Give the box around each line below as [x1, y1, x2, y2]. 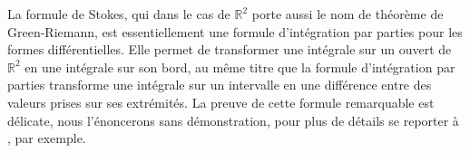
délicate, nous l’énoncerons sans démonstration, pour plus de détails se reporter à [7, 110, 459, 129]
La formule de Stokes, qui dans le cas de [7, 5, 230, 23]
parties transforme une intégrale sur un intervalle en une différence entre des [7, 75, 432, 94]
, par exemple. [7, 129, 86, 148]
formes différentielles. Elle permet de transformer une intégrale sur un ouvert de [7, 40, 452, 59]
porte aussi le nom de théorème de [251, 5, 444, 23]
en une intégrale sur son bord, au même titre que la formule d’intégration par [24, 57, 455, 76]
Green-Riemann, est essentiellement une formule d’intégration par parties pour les [7, 22, 463, 41]
